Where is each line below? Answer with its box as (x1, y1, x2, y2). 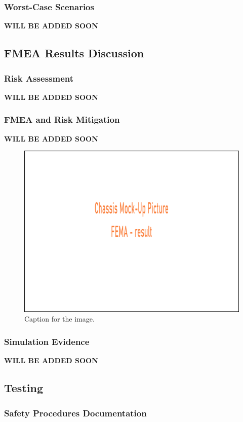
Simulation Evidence (4, 335, 90, 347)
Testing (4, 380, 43, 396)
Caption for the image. (24, 313, 95, 324)
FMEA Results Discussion (4, 45, 144, 61)
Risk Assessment (4, 72, 74, 84)
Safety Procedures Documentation (4, 406, 147, 419)
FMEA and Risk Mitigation (4, 113, 120, 126)
